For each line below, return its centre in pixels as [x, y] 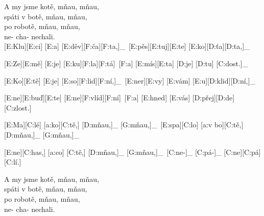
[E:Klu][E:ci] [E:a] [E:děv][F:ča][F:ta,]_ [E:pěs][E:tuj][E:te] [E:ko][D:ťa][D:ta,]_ [127, 46]
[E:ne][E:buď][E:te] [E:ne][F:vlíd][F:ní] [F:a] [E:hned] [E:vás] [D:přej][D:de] [119, 98]
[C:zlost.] [18, 107]
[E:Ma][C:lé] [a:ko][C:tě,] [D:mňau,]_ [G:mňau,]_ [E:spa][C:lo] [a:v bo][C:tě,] [124, 125]
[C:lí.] [13, 162]
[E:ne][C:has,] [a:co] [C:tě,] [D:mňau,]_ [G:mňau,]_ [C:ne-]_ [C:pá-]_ [113, 152]
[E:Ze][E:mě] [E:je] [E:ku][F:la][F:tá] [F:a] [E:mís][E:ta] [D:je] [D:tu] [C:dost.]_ [126, 63]
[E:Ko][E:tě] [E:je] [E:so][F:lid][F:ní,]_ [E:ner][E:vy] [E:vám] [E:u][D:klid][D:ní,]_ [130, 80]
